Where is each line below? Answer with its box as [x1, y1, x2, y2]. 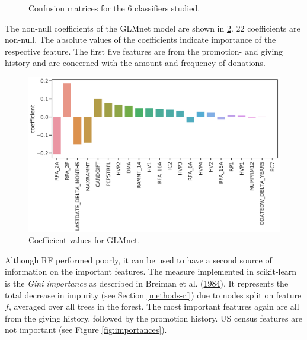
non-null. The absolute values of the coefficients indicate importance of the [5, 33, 276, 46]
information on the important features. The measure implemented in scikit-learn [5, 265, 296, 278]
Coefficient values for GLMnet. [28, 234, 140, 246]
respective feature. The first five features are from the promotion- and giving [5, 45, 283, 57]
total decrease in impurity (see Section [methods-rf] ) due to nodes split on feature [5, 288, 302, 301]
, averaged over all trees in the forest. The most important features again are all [8, 300, 299, 313]
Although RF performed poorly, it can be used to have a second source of [5, 253, 272, 266]
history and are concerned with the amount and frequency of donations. [5, 56, 266, 69]
